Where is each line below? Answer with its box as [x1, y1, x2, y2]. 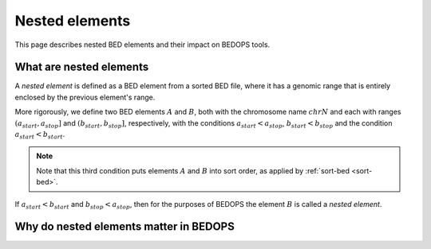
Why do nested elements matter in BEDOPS [14, 220, 235, 234]
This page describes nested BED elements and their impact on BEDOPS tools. [14, 40, 271, 49]
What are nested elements [14, 60, 149, 74]
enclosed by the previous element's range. [14, 92, 156, 102]
